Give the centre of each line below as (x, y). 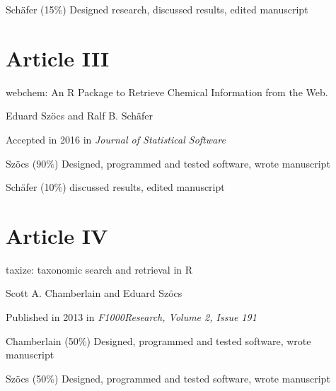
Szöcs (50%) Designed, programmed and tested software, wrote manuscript (168, 378)
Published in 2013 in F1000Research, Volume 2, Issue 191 (131, 317)
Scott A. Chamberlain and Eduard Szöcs (94, 293)
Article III (58, 58)
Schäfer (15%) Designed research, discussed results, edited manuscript (157, 9)
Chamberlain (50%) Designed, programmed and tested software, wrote (158, 340)
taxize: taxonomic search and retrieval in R (99, 269)
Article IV (57, 235)
